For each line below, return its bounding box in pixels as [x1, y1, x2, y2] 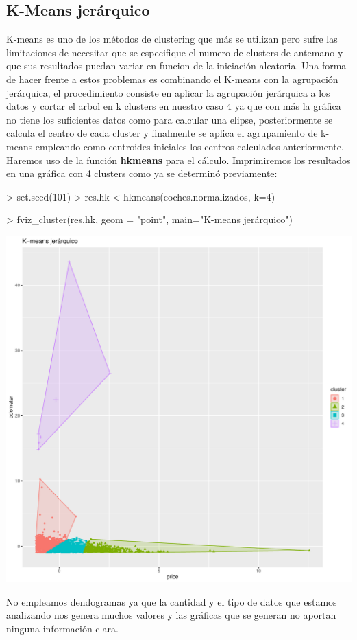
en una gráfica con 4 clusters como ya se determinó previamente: [6, 166, 278, 181]
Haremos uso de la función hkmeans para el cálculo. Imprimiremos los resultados [6, 152, 351, 167]
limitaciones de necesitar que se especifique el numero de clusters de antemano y [6, 45, 343, 59]
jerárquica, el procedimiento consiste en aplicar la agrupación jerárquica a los [6, 85, 330, 100]
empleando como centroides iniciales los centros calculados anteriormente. [35, 139, 344, 153]
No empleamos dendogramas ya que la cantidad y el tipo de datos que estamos [6, 594, 337, 608]
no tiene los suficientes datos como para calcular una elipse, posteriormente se [6, 112, 333, 126]
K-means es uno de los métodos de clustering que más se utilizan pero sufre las [6, 32, 338, 46]
